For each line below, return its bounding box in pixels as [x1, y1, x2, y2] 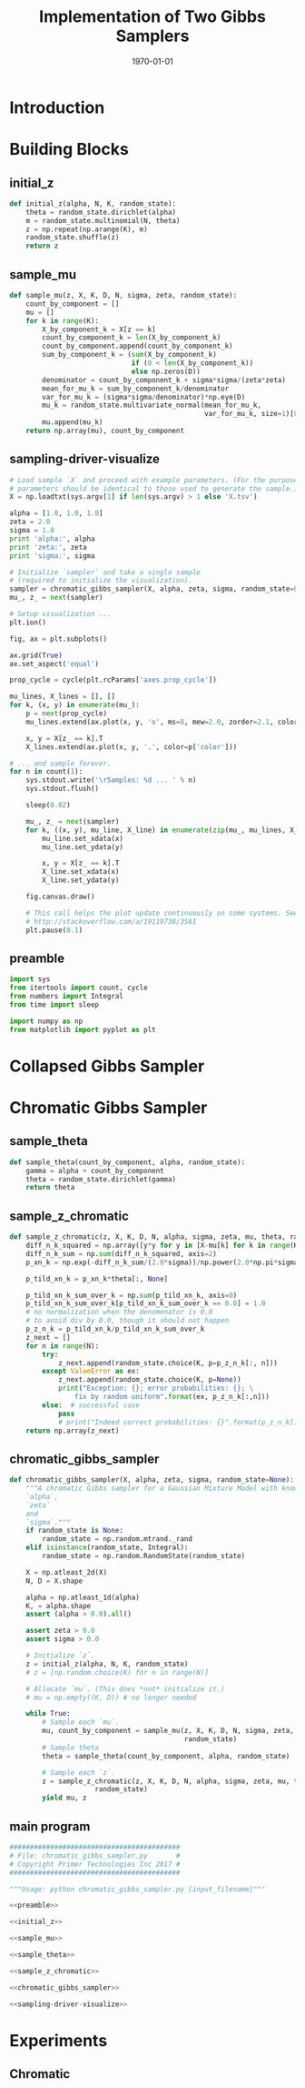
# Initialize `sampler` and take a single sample [9, 567, 202, 577]
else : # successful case [42, 1400, 141, 1410]
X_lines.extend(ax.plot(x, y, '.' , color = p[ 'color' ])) [25, 742, 238, 752]
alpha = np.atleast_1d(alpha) [25, 1593, 141, 1602]
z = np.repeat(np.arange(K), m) [25, 225, 148, 234]
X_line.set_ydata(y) [42, 876, 120, 885]
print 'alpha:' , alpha [9, 534, 95, 543]
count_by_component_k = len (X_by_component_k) [42, 333, 221, 342]
